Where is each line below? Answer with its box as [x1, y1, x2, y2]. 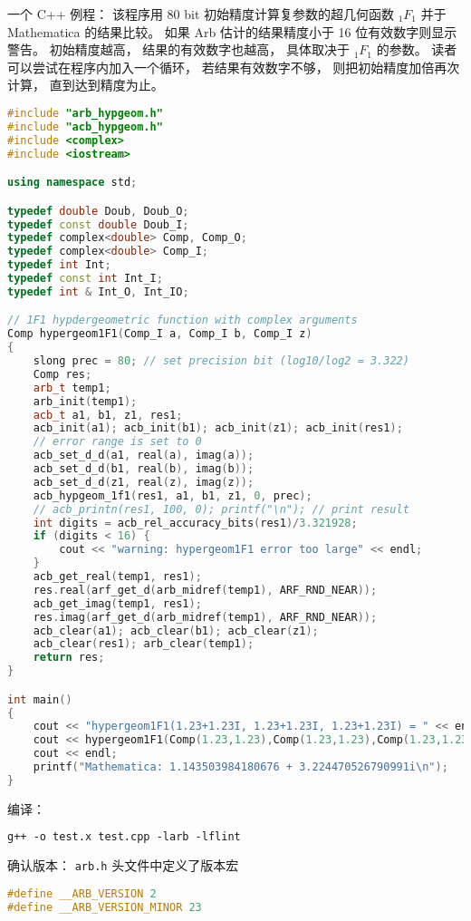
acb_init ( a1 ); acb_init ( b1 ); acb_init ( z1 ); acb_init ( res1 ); [33, 422, 403, 435]
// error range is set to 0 [33, 435, 202, 449]
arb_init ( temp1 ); [33, 394, 138, 408]
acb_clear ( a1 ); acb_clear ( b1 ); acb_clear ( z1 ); [33, 624, 319, 637]
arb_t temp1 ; [33, 381, 111, 394]
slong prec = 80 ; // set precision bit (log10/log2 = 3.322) [33, 354, 409, 368]
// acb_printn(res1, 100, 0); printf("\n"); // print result [33, 502, 409, 516]
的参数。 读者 [376, 40, 457, 59]
